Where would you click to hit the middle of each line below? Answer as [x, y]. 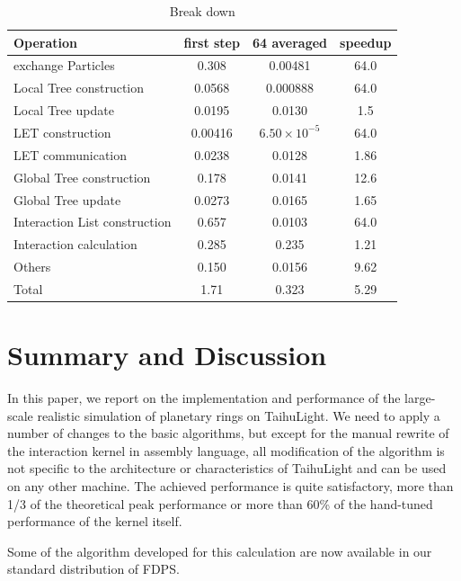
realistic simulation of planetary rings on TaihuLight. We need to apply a [239, 415]
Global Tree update [67, 199]
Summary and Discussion [167, 355]
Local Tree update [64, 110]
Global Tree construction [82, 177]
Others [32, 267]
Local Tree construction [79, 88]
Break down [202, 11]
